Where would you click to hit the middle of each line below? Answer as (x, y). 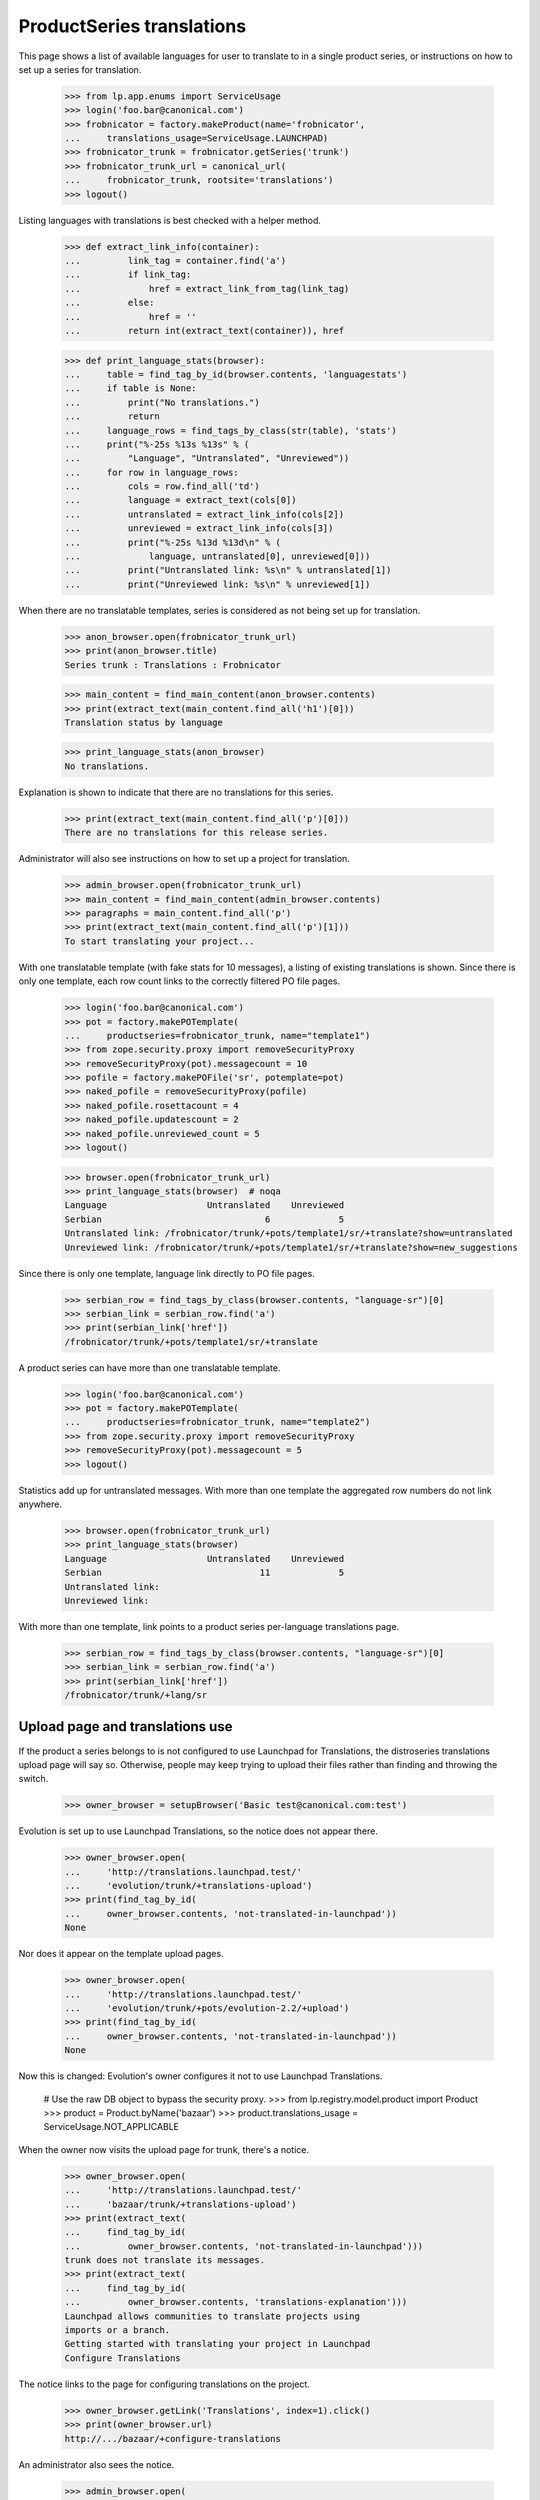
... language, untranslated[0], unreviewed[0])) (217, 556)
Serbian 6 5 (204, 1219)
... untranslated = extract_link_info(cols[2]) (204, 514)
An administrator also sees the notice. (96, 2464)
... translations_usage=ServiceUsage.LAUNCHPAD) (196, 138)
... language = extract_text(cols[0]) (180, 500)
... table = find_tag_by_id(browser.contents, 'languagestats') (236, 374)
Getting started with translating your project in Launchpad (217, 2344)
